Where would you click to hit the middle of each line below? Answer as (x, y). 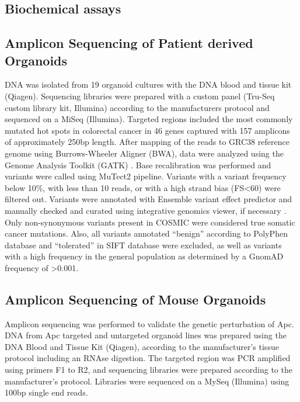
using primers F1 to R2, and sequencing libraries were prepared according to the (149, 370)
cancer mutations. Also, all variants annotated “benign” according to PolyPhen (146, 233)
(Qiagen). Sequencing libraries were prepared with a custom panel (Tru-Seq (140, 96)
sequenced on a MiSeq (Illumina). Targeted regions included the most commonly (149, 119)
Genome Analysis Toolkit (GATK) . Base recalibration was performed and (138, 164)
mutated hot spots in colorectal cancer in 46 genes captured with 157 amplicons (147, 130)
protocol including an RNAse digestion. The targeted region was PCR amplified (148, 358)
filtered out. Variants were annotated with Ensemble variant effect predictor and (149, 199)
